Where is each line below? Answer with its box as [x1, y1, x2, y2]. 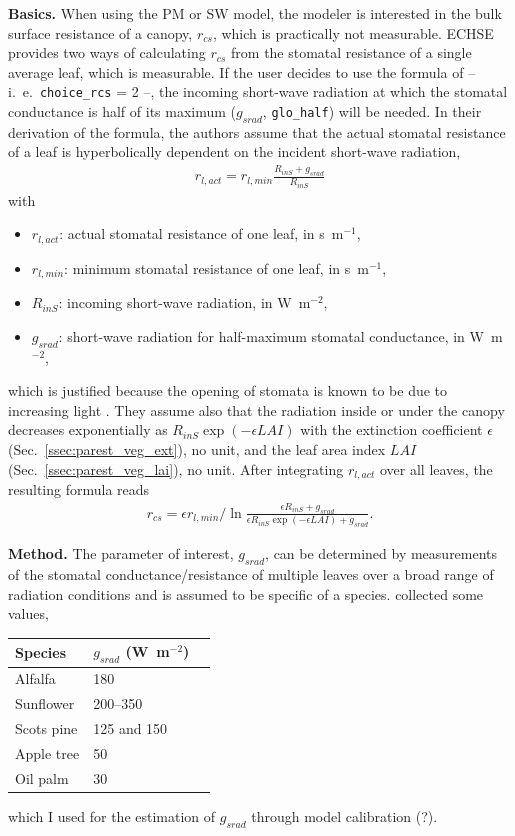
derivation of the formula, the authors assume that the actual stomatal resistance [8, 121, 506, 142]
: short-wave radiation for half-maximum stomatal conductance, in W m [58, 325, 503, 346]
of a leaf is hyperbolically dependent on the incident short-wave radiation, [8, 141, 461, 162]
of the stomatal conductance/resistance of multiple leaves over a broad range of [8, 563, 494, 584]
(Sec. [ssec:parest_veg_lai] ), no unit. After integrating [8, 458, 344, 479]
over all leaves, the [379, 458, 493, 479]
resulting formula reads [8, 479, 150, 500]
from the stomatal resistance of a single [231, 42, 472, 63]
